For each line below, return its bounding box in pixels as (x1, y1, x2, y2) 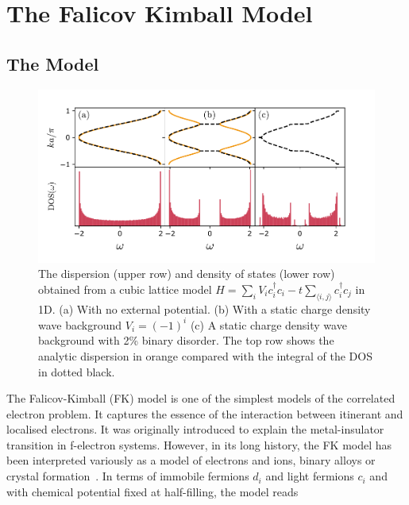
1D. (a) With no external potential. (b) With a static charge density (38, 300, 371, 317)
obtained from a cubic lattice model (38, 280, 212, 297)
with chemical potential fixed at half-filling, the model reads (6, 483, 299, 499)
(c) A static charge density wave (190, 316, 347, 333)
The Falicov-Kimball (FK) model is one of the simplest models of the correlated (6, 390, 395, 407)
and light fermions (265, 468, 354, 484)
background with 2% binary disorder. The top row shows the (38, 332, 334, 349)
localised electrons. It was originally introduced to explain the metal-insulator (6, 421, 384, 438)
